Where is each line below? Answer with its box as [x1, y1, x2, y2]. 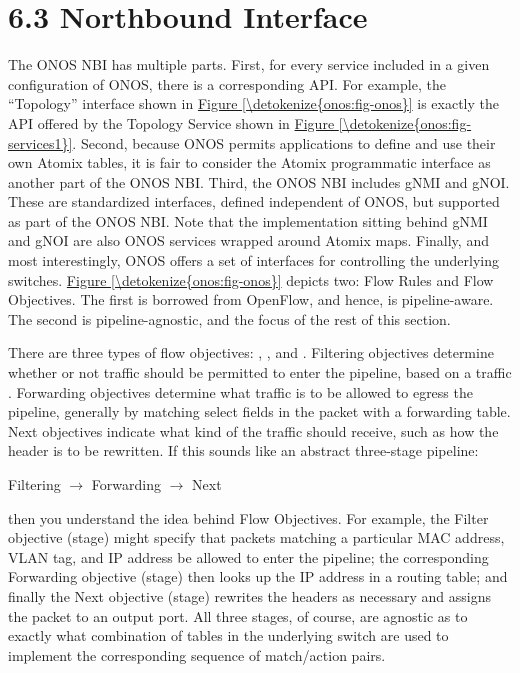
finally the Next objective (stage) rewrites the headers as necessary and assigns [8, 585, 492, 606]
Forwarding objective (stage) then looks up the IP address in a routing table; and [8, 566, 508, 587]
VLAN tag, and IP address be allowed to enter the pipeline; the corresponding [8, 546, 489, 567]
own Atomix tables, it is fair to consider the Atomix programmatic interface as [8, 152, 491, 173]
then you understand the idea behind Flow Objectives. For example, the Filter [8, 507, 489, 528]
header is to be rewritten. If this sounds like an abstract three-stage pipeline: [8, 440, 479, 461]
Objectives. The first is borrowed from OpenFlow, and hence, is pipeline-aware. [8, 289, 494, 310]
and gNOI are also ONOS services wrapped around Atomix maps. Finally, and [8, 230, 489, 251]
